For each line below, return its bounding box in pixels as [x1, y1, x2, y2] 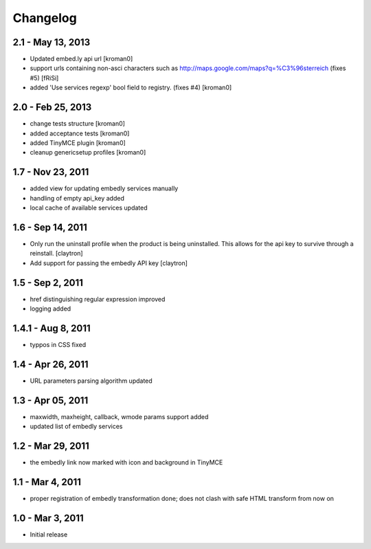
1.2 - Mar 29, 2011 [12, 440, 89, 451]
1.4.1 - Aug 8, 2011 [12, 322, 91, 334]
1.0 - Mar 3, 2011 [12, 512, 84, 524]
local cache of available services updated [30, 203, 148, 212]
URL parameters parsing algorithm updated [30, 377, 153, 385]
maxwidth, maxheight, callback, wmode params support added [30, 412, 209, 421]
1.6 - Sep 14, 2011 [12, 221, 87, 233]
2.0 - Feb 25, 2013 [12, 102, 92, 113]
